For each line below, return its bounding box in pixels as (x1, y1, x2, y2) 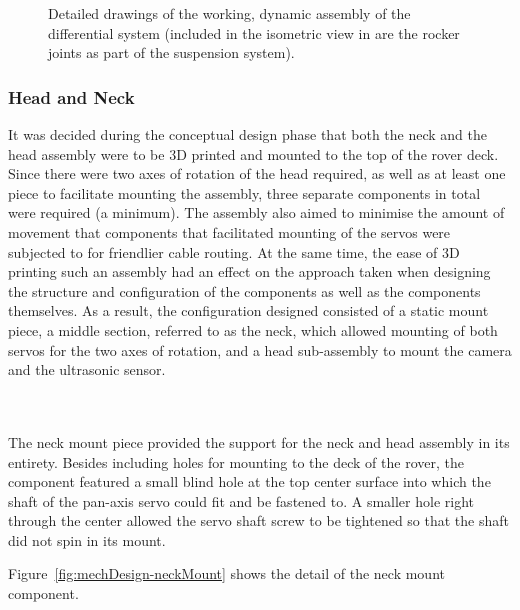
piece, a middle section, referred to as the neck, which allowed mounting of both (8, 319, 498, 340)
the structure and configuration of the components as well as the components (8, 280, 481, 301)
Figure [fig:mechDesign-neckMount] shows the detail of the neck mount (8, 563, 445, 584)
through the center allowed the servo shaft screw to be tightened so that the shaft (8, 510, 510, 531)
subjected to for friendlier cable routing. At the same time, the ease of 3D (8, 241, 460, 262)
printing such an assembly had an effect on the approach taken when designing (8, 261, 491, 282)
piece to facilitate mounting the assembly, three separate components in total (8, 182, 481, 203)
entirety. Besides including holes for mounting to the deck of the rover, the (8, 451, 464, 472)
